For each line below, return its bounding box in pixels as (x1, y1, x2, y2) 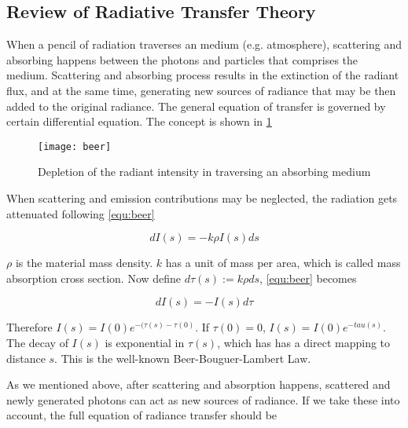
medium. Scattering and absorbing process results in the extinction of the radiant (6, 67, 399, 83)
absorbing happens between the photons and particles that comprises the (6, 51, 358, 68)
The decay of (6, 334, 68, 350)
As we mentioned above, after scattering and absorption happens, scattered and (6, 376, 391, 393)
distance (6, 349, 46, 366)
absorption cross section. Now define (6, 269, 182, 286)
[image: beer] (38, 141, 112, 152)
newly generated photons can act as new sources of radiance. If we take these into (6, 391, 400, 408)
